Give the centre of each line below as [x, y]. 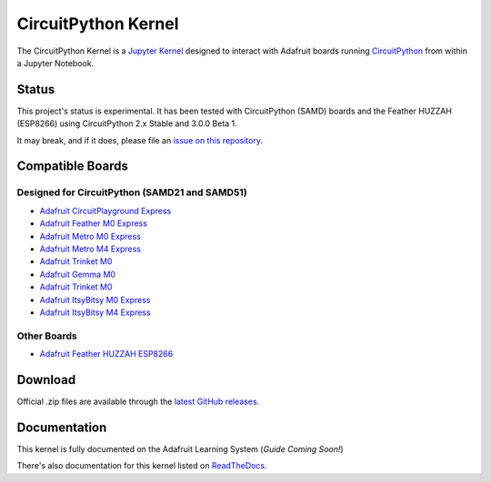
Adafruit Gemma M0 [78, 274]
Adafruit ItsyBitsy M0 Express [95, 300]
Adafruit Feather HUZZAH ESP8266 [106, 354]
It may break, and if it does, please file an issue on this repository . [140, 140]
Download [46, 380]
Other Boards [47, 336]
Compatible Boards [73, 167]
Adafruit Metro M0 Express [90, 236]
